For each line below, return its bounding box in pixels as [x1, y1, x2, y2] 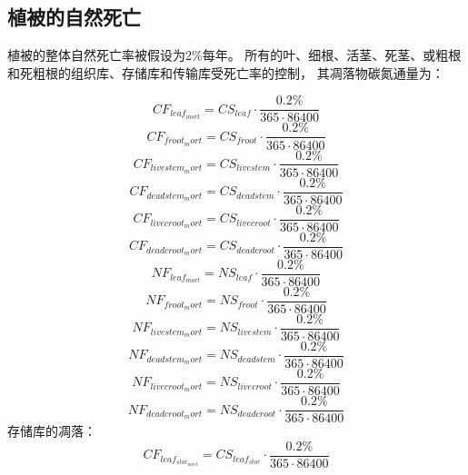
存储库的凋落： [7, 421, 96, 440]
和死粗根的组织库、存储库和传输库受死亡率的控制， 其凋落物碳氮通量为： [7, 63, 444, 82]
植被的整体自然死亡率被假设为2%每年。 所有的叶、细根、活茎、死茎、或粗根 [7, 45, 462, 64]
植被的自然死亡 [7, 3, 141, 31]
